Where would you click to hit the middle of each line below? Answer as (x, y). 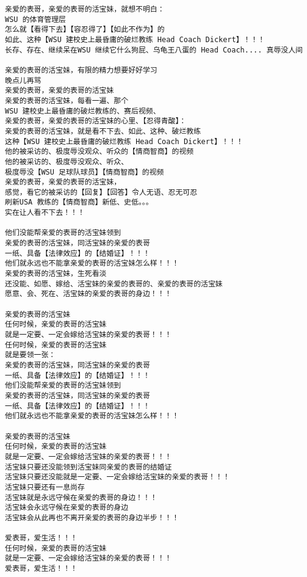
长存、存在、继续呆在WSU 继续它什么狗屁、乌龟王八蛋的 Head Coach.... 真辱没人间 (154, 50)
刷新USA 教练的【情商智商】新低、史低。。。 (79, 202)
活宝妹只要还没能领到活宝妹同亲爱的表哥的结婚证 (88, 467)
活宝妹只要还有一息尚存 (45, 487)
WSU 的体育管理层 (35, 19)
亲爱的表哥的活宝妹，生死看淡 (56, 274)
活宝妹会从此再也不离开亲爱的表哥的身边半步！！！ (92, 517)
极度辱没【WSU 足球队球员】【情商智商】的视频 (85, 172)
